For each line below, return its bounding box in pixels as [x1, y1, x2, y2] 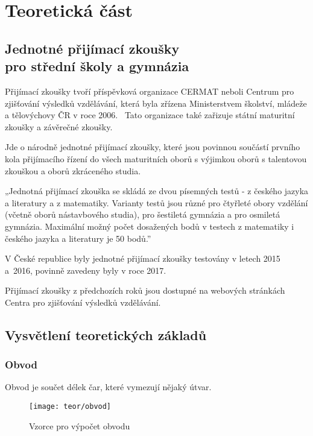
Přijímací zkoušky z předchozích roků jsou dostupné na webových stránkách [5, 284, 285, 297]
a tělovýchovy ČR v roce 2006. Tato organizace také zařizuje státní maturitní [5, 109, 295, 121]
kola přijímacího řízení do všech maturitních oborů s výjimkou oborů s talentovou [5, 152, 307, 165]
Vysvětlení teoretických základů [5, 325, 207, 344]
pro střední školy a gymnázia [5, 57, 189, 75]
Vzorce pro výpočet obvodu [29, 419, 130, 432]
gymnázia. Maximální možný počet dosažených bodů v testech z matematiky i [5, 220, 294, 232]
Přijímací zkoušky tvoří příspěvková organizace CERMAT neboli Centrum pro [5, 84, 294, 97]
